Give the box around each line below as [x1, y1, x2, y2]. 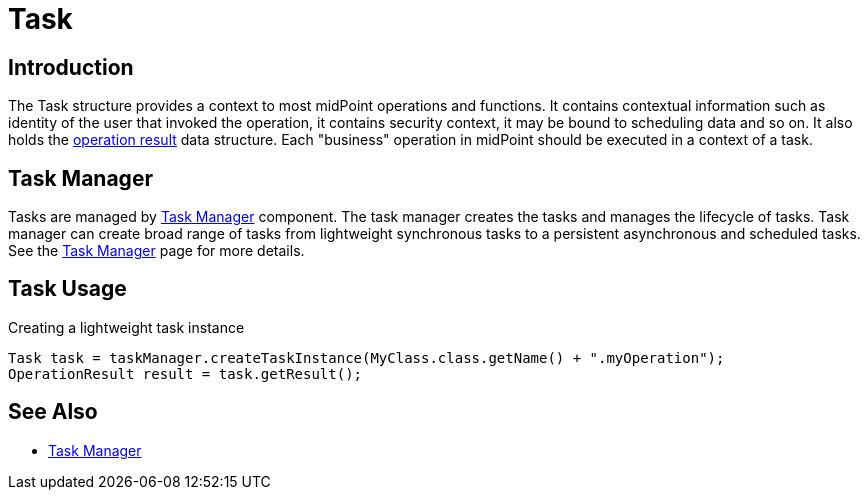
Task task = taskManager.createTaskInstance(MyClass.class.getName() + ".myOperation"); [8, 349, 725, 366]
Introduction [8, 54, 134, 80]
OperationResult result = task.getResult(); [8, 365, 363, 382]
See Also [8, 399, 98, 425]
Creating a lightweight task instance [8, 318, 245, 336]
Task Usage [8, 276, 127, 302]
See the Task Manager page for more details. [8, 242, 305, 260]
